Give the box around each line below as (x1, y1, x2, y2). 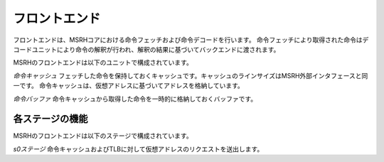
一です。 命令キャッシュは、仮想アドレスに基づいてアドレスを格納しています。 (13, 82, 245, 90)
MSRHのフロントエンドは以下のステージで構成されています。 (13, 131, 193, 140)
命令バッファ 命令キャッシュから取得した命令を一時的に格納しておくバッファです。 (13, 94, 257, 103)
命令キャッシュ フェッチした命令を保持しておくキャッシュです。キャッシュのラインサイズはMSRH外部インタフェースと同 (13, 71, 368, 80)
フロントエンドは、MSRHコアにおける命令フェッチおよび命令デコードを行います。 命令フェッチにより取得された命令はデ (13, 36, 369, 44)
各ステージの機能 (13, 113, 88, 125)
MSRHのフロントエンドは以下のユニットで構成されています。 (13, 58, 193, 67)
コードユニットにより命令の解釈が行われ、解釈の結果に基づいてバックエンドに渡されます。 (13, 45, 280, 53)
